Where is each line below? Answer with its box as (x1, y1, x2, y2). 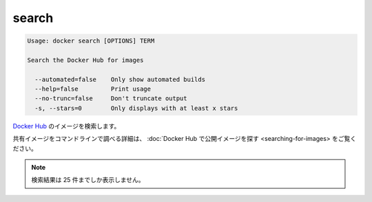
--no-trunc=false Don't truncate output (34, 95, 187, 102)
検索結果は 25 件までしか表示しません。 (31, 176, 145, 184)
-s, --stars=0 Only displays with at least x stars (34, 104, 238, 112)
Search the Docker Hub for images (27, 56, 144, 64)
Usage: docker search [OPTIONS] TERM (27, 37, 155, 45)
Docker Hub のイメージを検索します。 (12, 122, 121, 130)
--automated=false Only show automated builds (34, 76, 206, 83)
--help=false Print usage (34, 85, 152, 93)
